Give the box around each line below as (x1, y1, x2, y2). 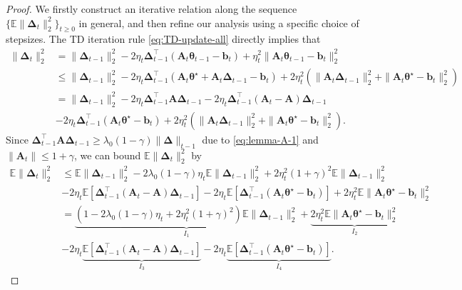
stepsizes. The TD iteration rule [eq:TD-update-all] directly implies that (6, 31, 321, 46)
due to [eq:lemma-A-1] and (202, 131, 319, 146)
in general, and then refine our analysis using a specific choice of (78, 15, 359, 30)
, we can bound (74, 147, 141, 162)
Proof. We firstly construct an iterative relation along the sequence (6, 1, 297, 16)
